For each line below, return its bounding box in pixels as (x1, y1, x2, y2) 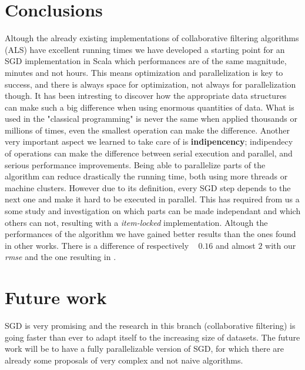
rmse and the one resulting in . (5, 251, 116, 263)
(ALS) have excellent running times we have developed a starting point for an (5, 43, 285, 55)
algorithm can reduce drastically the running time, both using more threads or (5, 170, 288, 182)
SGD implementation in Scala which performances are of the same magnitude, (5, 55, 287, 67)
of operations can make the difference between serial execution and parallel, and (5, 147, 293, 159)
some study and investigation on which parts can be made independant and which (5, 205, 301, 217)
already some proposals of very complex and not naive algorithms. (5, 354, 243, 366)
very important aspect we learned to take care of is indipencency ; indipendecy (5, 135, 293, 148)
